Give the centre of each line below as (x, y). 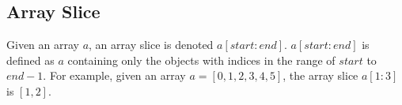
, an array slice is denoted (151, 45)
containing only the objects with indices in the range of (201, 60)
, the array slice (320, 75)
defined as (30, 60)
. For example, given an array (114, 75)
